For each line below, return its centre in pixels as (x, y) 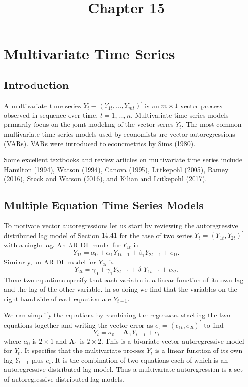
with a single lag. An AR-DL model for (62, 244)
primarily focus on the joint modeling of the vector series (89, 124)
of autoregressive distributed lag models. (64, 378)
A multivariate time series (43, 105)
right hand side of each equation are (58, 298)
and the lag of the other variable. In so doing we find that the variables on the (121, 289)
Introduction (36, 84)
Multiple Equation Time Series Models (104, 205)
